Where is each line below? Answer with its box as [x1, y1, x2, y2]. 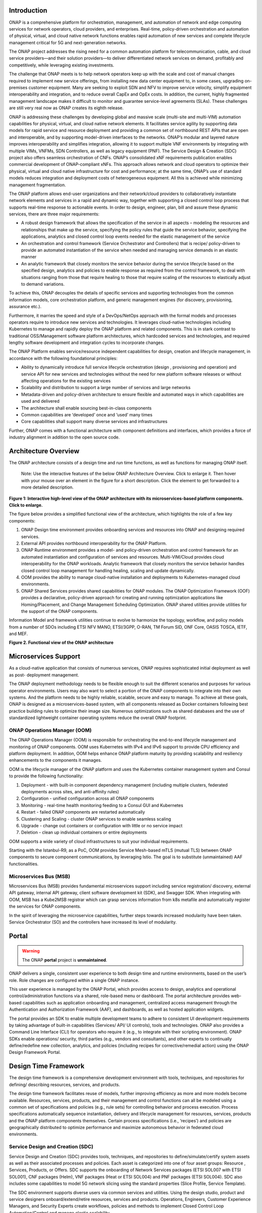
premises [9, 85, 28, 91]
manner [21, 254, 37, 260]
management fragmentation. [9, 182, 66, 188]
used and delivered [21, 398, 60, 404]
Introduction [9, 6, 48, 15]
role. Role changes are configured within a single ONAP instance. [9, 977, 139, 983]
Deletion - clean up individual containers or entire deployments [21, 830, 147, 836]
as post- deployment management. [9, 672, 80, 678]
